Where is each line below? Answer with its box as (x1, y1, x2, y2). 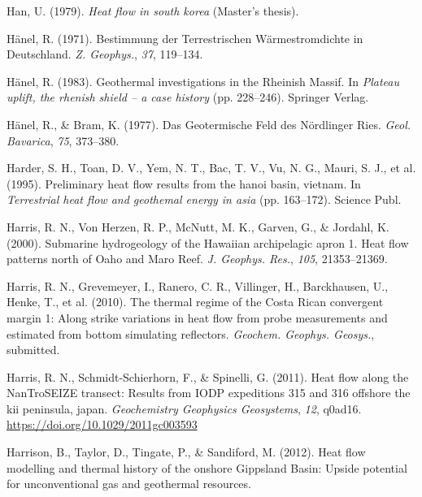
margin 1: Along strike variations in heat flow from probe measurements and (7, 309, 388, 326)
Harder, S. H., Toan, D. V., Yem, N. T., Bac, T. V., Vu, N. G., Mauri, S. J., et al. (7, 159, 416, 176)
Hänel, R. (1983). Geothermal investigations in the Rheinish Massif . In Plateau (7, 72, 399, 89)
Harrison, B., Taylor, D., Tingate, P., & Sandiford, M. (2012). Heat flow (7, 443, 366, 460)
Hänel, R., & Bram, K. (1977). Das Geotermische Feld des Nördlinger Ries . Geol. (7, 115, 411, 132)
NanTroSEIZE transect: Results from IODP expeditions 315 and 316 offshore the (7, 384, 411, 401)
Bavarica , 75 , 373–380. (7, 132, 120, 149)
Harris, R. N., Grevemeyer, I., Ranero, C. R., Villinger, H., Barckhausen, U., (7, 277, 389, 294)
